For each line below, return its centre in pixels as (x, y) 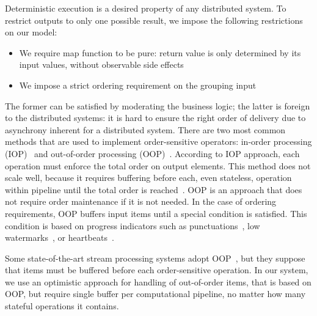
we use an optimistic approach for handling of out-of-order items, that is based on (158, 281)
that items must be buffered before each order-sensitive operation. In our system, (157, 270)
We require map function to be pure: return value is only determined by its (160, 52)
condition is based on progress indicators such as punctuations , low (133, 225)
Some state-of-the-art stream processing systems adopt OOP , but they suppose (155, 258)
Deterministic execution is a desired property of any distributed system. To (146, 8)
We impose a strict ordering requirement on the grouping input (138, 85)
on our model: (31, 32)
